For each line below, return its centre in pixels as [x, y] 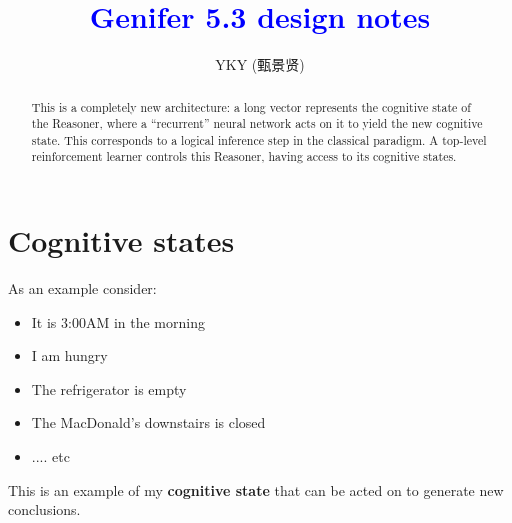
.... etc [50, 456]
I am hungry [69, 355]
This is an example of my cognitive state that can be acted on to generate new [256, 489]
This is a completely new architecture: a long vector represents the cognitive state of [251, 106]
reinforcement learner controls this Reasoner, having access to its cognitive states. [244, 156]
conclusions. [44, 509]
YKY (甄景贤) [260, 64]
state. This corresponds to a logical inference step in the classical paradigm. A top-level [259, 139]
